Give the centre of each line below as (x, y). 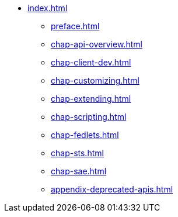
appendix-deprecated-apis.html (112, 189)
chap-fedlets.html (85, 135)
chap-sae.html (79, 171)
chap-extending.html (91, 99)
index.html (48, 8)
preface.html (75, 26)
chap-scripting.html (89, 117)
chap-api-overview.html (97, 44)
